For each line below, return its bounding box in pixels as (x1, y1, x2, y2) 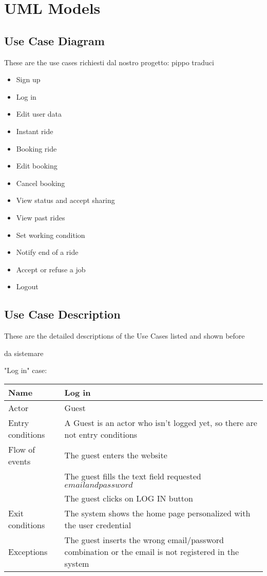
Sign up (16, 74, 41, 85)
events (8, 455, 31, 467)
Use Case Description (4, 306, 121, 322)
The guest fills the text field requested (64, 470, 201, 482)
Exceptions (8, 545, 48, 558)
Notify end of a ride (16, 247, 79, 257)
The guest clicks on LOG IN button (64, 492, 193, 504)
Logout (16, 281, 39, 292)
